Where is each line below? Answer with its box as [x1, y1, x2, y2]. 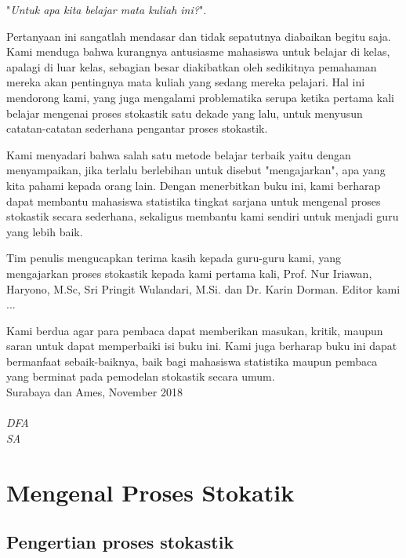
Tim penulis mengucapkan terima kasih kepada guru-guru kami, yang [6, 250, 341, 266]
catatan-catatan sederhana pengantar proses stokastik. [6, 120, 268, 137]
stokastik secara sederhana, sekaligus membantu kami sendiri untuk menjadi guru [6, 208, 399, 224]
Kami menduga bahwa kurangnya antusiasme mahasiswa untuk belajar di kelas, [6, 43, 390, 60]
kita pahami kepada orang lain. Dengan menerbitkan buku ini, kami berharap [6, 177, 381, 193]
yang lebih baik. [6, 223, 83, 239]
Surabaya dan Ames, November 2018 [6, 384, 183, 400]
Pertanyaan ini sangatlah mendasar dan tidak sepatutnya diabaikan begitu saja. [6, 27, 391, 44]
